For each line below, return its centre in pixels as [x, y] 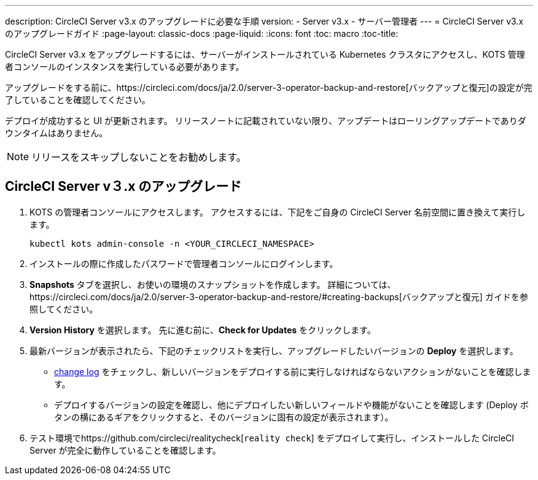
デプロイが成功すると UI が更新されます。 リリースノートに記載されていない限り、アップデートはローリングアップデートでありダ [266, 121]
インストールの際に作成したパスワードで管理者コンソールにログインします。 [184, 263]
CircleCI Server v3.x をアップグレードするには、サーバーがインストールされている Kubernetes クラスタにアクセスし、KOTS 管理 [265, 54]
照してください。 [64, 309]
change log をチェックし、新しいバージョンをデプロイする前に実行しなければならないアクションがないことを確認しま [293, 371]
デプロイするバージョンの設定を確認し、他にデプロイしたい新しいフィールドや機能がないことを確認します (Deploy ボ [291, 405]
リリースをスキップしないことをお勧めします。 [139, 157]
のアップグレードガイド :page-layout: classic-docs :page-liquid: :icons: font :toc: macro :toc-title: [202, 33]
